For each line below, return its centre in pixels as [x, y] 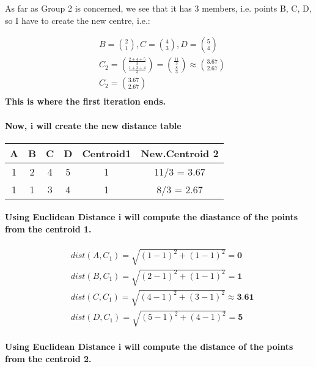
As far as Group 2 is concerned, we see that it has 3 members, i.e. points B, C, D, [158, 8]
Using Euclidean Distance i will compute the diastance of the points [152, 217]
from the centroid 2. [48, 358]
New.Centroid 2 [180, 153]
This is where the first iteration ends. [86, 101]
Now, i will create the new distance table [93, 125]
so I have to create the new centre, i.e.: [78, 20]
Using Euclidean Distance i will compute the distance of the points [149, 346]
